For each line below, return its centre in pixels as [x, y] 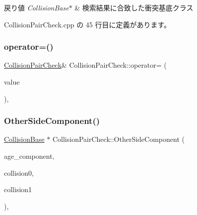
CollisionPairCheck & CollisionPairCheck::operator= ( [85, 65]
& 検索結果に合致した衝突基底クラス [134, 7]
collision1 [18, 189]
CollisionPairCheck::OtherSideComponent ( [118, 139]
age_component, [29, 156]
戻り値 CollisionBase [36, 7]
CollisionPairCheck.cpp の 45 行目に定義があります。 [88, 24]
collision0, [19, 172]
